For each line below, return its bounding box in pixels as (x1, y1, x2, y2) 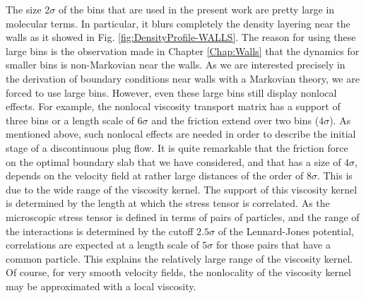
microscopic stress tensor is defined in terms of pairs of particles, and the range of (6, 209, 360, 224)
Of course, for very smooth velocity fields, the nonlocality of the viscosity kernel (6, 265, 351, 280)
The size (6, 2, 42, 16)
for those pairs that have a (216, 237, 331, 252)
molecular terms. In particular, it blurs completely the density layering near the (6, 16, 350, 30)
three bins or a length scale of (6, 112, 134, 127)
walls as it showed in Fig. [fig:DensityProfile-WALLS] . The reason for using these (6, 30, 356, 44)
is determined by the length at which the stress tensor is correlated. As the (6, 196, 330, 210)
